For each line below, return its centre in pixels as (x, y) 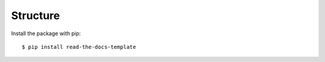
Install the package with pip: (46, 33)
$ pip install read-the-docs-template (79, 47)
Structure (36, 15)
